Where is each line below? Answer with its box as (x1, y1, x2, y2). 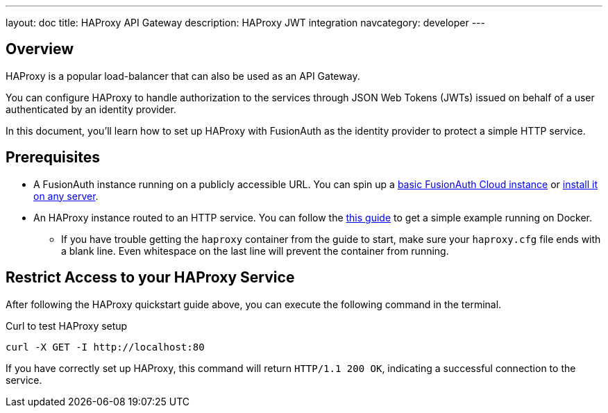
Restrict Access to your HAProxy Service (6, 269, 295, 287)
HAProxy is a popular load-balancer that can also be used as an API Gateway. (6, 69, 360, 82)
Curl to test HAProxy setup (6, 319, 128, 332)
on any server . (33, 189, 99, 202)
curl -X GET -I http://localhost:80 (6, 341, 205, 353)
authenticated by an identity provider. (6, 103, 176, 115)
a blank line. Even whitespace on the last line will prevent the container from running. (61, 244, 449, 257)
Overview (6, 40, 74, 58)
